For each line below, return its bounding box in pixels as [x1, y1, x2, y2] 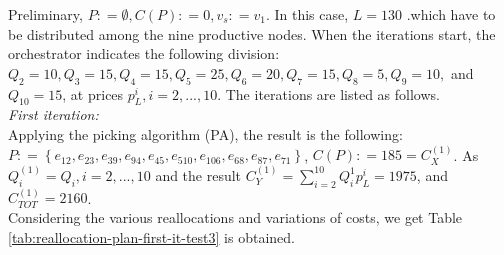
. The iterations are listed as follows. [217, 83, 440, 104]
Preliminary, [8, 4, 83, 24]
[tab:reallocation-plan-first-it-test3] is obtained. [8, 226, 295, 247]
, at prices [62, 83, 124, 104]
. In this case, [265, 4, 349, 24]
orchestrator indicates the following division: [8, 43, 280, 64]
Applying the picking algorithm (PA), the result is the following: [8, 123, 403, 144]
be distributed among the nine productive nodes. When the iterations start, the [8, 23, 496, 44]
